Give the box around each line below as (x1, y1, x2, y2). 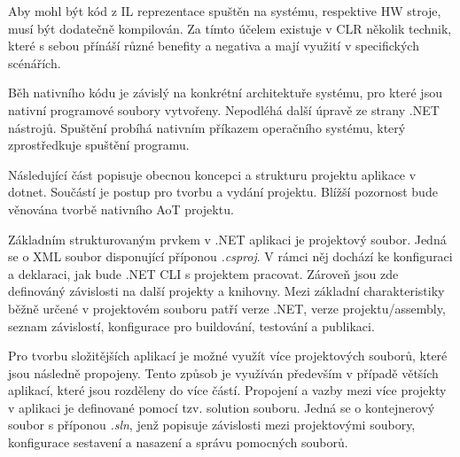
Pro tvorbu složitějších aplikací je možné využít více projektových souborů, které (8, 346, 448, 365)
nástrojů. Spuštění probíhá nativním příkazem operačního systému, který (8, 118, 406, 136)
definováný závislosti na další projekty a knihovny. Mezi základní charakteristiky (8, 282, 445, 300)
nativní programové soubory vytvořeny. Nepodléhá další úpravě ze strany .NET (8, 100, 440, 119)
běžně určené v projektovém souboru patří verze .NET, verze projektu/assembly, (8, 298, 446, 317)
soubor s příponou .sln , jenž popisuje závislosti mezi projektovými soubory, (8, 415, 416, 434)
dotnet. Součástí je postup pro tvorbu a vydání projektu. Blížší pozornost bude (8, 182, 438, 201)
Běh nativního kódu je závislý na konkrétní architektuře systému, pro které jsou (8, 83, 442, 102)
